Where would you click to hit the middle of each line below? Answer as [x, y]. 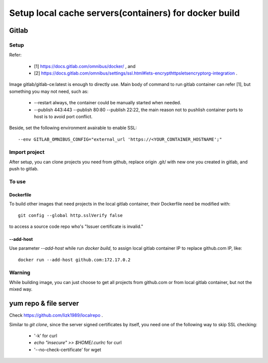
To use [17, 182]
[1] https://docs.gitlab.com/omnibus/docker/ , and [85, 66]
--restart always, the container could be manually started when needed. [107, 103]
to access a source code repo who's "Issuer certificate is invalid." [76, 226]
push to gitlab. [24, 169]
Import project [27, 152]
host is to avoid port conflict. [63, 117]
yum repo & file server [44, 304]
